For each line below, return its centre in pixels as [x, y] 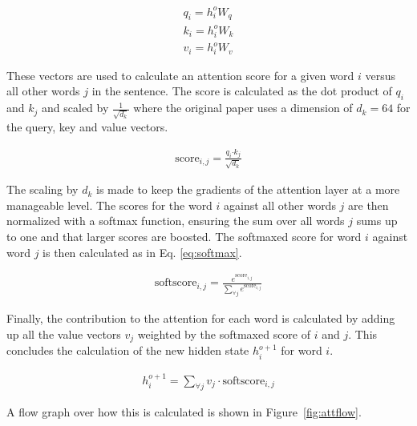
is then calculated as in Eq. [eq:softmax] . [142, 252]
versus [380, 75]
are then [368, 205]
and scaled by [75, 108]
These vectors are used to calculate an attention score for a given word [180, 75]
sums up [377, 221]
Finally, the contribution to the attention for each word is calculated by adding [201, 318]
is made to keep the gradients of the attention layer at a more [248, 189]
